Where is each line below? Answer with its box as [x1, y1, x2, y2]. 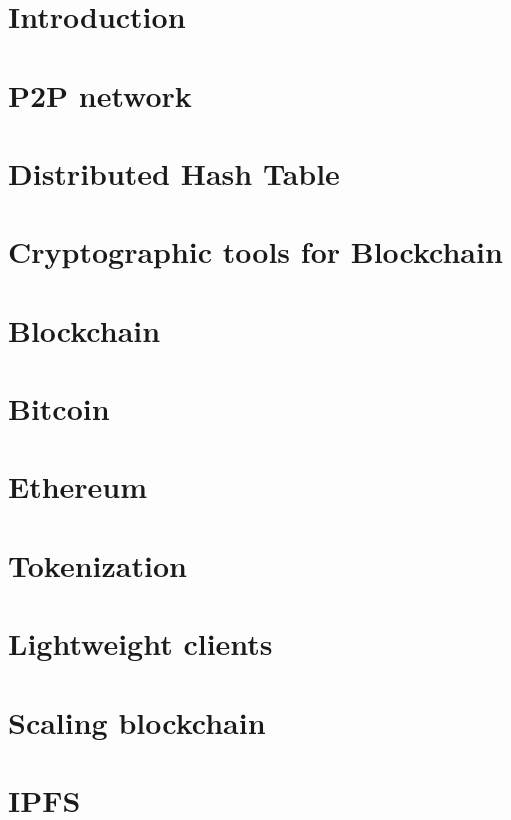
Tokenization [8, 544, 187, 585]
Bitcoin [8, 388, 110, 429]
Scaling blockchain [8, 701, 266, 742]
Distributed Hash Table [8, 152, 340, 193]
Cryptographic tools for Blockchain [8, 231, 503, 272]
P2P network [8, 74, 192, 115]
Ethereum [8, 466, 148, 507]
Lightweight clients [8, 623, 273, 664]
